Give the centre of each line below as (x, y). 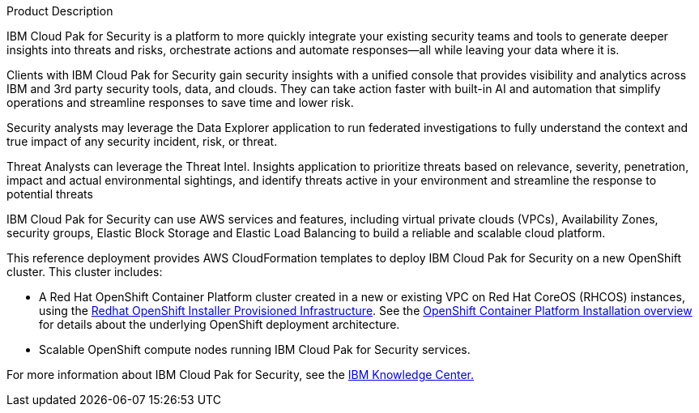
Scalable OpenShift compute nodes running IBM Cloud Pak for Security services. (255, 349)
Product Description (60, 11)
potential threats (50, 194)
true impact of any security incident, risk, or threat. (142, 141)
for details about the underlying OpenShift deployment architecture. (220, 324)
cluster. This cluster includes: (85, 272)
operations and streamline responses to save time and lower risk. (180, 102)
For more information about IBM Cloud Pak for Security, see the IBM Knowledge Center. (241, 375)
